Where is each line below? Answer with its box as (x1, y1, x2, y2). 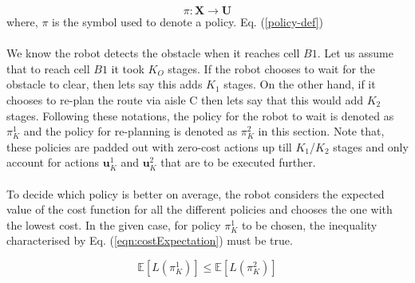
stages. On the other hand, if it (223, 76, 376, 92)
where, (6, 14, 38, 29)
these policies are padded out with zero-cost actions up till (6, 138, 292, 155)
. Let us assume (317, 45, 393, 61)
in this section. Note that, (258, 123, 385, 140)
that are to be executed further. (160, 154, 316, 171)
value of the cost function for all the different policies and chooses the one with (6, 201, 393, 218)
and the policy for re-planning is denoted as (23, 123, 238, 140)
